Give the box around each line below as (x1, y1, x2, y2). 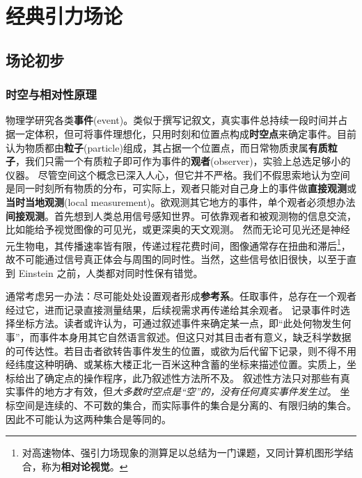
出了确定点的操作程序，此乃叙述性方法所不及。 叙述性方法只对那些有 (24, 370, 340, 385)
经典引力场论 (6, 1, 123, 30)
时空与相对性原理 (6, 86, 97, 103)
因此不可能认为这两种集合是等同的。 (6, 411, 171, 426)
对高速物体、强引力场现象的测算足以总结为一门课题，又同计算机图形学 (22, 445, 344, 460)
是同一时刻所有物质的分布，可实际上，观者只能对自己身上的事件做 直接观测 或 (6, 181, 356, 196)
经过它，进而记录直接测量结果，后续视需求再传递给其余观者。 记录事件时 (6, 302, 340, 317)
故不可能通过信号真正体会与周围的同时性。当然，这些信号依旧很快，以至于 (6, 251, 347, 266)
